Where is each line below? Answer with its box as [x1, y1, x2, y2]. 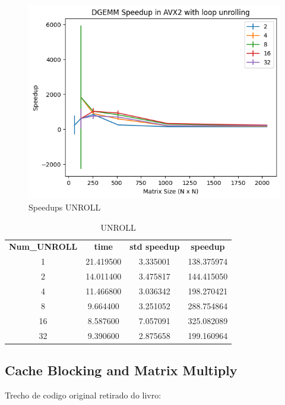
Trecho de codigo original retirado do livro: [5, 388, 161, 401]
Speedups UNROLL [28, 201, 101, 214]
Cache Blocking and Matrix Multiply [5, 361, 237, 379]
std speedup [129, 240, 180, 253]
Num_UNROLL [9, 240, 78, 253]
